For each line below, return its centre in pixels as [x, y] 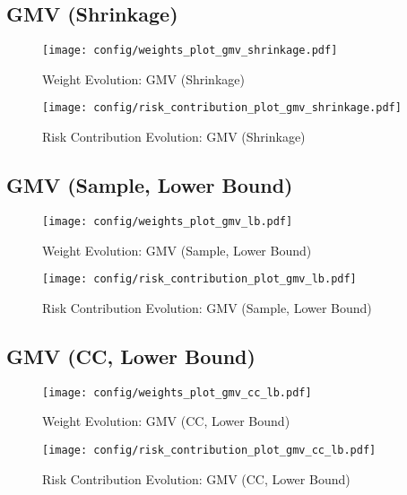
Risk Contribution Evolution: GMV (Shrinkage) [174, 137]
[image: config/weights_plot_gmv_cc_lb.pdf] [177, 392]
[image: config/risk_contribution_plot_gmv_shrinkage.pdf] [222, 108]
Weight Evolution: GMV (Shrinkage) [143, 78]
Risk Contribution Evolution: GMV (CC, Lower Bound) [196, 478]
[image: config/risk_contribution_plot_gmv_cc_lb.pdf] [209, 450]
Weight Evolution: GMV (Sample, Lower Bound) [177, 250]
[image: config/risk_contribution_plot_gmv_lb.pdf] [199, 279]
